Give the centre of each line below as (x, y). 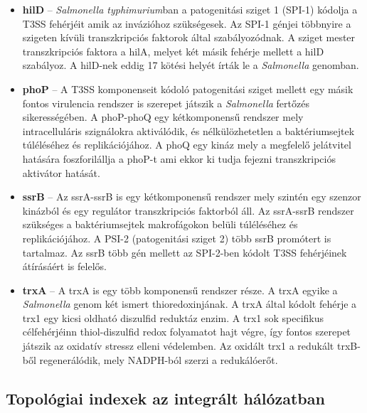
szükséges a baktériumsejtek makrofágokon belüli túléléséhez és (160, 224)
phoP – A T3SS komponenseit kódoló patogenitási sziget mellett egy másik (188, 88)
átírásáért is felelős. (64, 266)
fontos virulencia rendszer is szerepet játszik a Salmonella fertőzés (166, 103)
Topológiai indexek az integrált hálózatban (165, 398)
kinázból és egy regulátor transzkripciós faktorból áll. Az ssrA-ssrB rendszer (188, 210)
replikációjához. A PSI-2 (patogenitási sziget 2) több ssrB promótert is (177, 238)
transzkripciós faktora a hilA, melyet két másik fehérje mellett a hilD (173, 51)
